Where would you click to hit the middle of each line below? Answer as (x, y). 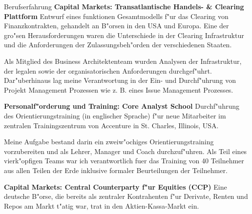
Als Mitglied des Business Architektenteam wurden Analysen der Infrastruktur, (123, 61)
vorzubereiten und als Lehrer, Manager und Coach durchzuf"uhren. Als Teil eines (126, 151)
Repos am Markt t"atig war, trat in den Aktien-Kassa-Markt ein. (102, 205)
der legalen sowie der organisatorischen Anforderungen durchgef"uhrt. (108, 70)
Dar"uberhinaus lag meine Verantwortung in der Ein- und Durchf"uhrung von (120, 80)
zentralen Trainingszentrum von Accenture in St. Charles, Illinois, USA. (111, 125)
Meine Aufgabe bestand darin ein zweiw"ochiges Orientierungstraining (109, 142)
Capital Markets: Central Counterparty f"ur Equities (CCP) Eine (115, 186)
